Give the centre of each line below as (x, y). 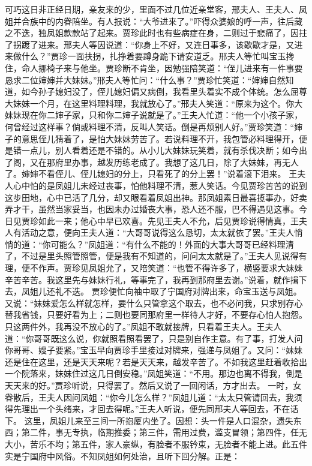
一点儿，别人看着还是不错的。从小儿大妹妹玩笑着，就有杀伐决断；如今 (160, 150)
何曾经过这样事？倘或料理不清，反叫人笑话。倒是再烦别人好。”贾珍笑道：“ (150, 126)
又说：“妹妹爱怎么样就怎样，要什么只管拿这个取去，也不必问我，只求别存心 (154, 303)
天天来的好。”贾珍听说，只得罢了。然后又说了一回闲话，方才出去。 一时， (149, 385)
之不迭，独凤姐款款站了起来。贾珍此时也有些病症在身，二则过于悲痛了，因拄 (156, 33)
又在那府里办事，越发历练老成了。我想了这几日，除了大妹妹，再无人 (164, 162)
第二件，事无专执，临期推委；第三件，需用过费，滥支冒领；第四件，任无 (164, 432)
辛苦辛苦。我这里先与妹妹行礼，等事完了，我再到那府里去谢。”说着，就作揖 (152, 279)
